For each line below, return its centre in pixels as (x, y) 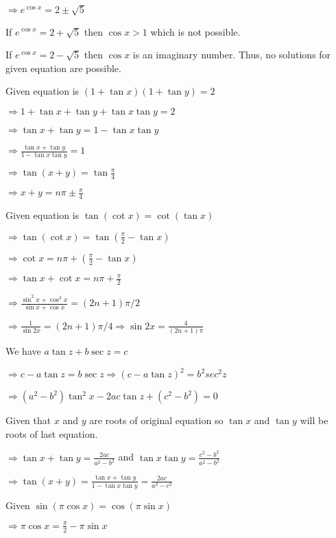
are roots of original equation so (156, 420)
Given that (28, 420)
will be (314, 420)
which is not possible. (195, 31)
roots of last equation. (52, 433)
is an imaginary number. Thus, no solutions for (232, 55)
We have (23, 351)
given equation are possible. (63, 68)
